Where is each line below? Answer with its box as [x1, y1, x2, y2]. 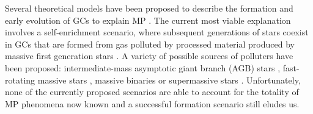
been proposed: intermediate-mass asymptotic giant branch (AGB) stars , [5, 61, 281, 74]
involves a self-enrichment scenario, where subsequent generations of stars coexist [5, 26, 309, 38]
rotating [5, 73, 35, 86]
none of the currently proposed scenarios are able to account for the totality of [5, 85, 299, 98]
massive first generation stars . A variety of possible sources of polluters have [5, 49, 293, 62]
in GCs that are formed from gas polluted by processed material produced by [5, 37, 295, 50]
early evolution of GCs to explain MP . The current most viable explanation [5, 13, 291, 26]
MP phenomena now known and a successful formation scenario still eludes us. [5, 97, 300, 110]
